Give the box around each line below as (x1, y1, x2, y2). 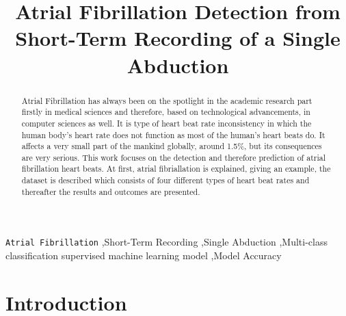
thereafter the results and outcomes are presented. (21, 185, 200, 197)
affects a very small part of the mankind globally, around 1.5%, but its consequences (21, 140, 322, 152)
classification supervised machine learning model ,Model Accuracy (5, 248, 282, 263)
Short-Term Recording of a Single (15, 24, 341, 52)
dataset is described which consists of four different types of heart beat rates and (21, 174, 310, 186)
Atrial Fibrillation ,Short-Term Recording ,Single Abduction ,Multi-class (5, 235, 328, 249)
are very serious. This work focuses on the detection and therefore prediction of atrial (21, 151, 325, 163)
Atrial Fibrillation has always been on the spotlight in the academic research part (21, 94, 312, 106)
